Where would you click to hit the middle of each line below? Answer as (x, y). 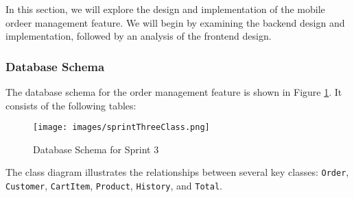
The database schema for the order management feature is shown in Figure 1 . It (174, 92)
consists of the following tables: (71, 105)
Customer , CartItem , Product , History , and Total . (114, 186)
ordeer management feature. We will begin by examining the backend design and (175, 22)
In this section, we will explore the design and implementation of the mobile (165, 9)
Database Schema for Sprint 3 (96, 149)
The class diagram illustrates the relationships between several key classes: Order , (177, 172)
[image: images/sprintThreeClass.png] (121, 128)
